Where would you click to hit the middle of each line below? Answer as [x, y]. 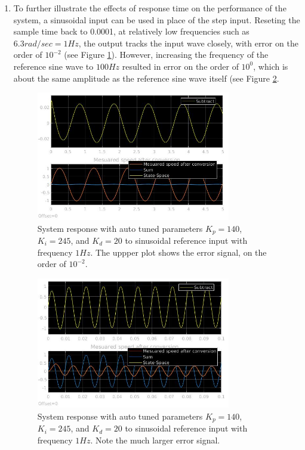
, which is [271, 66]
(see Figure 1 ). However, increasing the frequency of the [166, 55]
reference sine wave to [53, 66]
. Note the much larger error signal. [155, 440]
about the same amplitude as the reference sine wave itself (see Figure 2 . [146, 78]
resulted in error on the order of [180, 66]
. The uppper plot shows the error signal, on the [178, 252]
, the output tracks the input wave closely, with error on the [188, 43]
